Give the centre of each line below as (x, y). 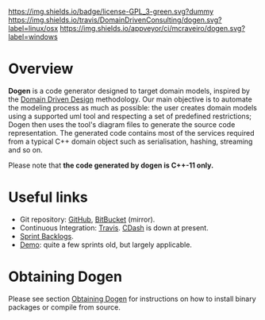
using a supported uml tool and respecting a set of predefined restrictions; (130, 116)
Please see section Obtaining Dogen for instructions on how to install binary (132, 299)
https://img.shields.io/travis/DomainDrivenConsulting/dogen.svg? (115, 20)
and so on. (26, 149)
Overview (41, 69)
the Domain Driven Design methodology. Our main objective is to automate (130, 99)
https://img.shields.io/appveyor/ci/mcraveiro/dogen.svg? (153, 28)
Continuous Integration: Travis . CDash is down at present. (114, 227)
